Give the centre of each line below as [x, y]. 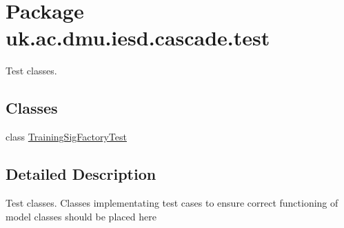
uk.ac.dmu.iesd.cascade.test [138, 38]
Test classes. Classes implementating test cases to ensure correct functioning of [172, 202]
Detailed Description [81, 174]
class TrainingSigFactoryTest [66, 137]
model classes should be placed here [81, 216]
